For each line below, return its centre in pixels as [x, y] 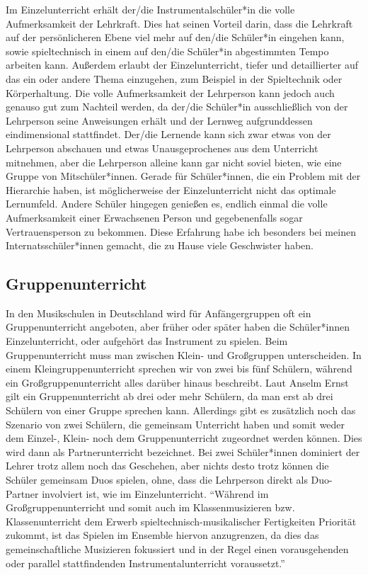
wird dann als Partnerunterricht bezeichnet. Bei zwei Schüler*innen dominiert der [183, 451]
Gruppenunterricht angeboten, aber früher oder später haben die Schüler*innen [178, 327]
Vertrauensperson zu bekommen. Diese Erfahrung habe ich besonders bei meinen [181, 231]
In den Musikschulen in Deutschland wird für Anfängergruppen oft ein [159, 313]
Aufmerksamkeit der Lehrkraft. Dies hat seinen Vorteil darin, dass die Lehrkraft [179, 23]
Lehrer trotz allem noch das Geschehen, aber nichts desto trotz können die [167, 466]
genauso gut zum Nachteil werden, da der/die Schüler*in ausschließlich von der [177, 107]
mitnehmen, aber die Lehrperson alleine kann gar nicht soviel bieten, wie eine [174, 162]
